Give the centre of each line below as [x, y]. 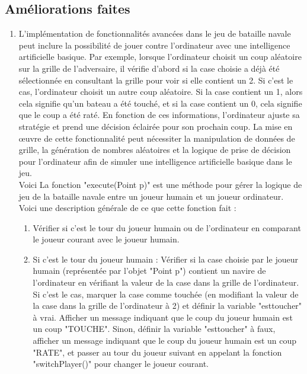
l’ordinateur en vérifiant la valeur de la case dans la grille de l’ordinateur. [166, 282]
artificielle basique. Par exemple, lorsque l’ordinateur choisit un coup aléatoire [160, 57]
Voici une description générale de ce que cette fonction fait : [127, 208]
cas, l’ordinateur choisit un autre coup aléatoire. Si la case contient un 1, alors [161, 92]
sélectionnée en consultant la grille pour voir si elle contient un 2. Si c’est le [156, 80]
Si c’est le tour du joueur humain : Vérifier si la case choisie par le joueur [165, 259]
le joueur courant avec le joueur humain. [106, 239]
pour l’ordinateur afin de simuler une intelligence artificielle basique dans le [155, 161]
